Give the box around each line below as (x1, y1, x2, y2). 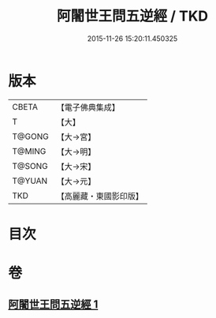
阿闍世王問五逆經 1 (8, 297, 99, 312)
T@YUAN (12, 175, 48, 186)
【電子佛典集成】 (56, 102, 120, 113)
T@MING (12, 145, 47, 156)
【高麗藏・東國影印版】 (56, 190, 143, 201)
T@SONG (12, 160, 49, 171)
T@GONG (12, 131, 49, 142)
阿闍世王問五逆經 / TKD (56, 7, 209, 25)
